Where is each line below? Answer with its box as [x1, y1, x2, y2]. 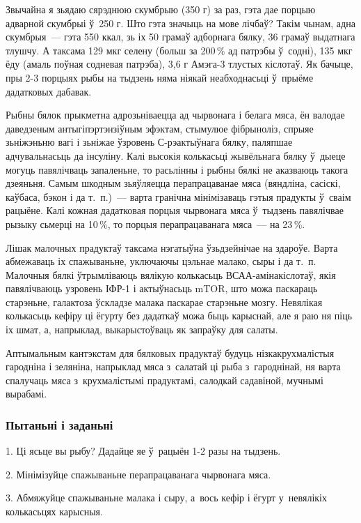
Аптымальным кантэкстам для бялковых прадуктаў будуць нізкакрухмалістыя [6, 345, 335, 360]
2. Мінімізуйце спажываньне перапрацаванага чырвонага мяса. [6, 467, 271, 481]
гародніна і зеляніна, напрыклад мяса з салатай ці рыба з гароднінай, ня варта [6, 359, 341, 374]
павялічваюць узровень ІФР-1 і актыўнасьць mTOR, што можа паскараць [6, 281, 318, 296]
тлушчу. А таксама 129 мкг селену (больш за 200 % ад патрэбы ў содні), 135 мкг [6, 43, 353, 57]
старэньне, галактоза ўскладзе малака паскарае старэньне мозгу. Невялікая [6, 294, 323, 309]
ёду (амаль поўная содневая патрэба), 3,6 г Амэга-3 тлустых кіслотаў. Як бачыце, [6, 56, 353, 71]
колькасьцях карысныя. [6, 504, 103, 519]
